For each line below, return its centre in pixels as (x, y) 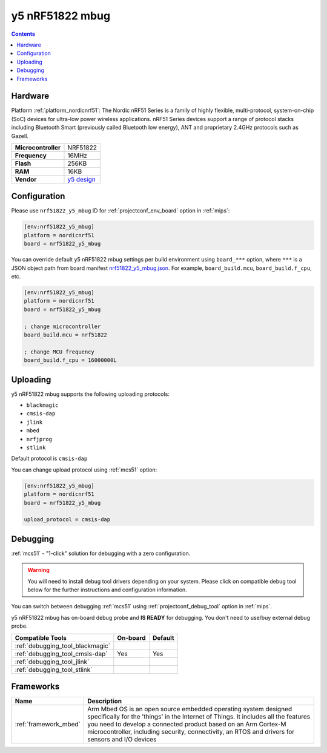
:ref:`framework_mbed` (48, 725)
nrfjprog (39, 439)
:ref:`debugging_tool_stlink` (54, 669)
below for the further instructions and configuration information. (107, 590)
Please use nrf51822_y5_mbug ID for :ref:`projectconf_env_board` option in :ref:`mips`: (121, 211)
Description (104, 701)
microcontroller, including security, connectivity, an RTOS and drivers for (191, 732)
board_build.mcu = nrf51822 (65, 335)
